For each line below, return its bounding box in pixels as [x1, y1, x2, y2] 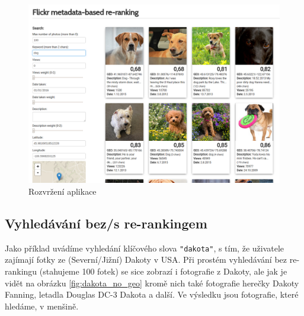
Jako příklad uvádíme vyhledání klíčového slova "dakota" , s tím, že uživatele [5, 241, 284, 254]
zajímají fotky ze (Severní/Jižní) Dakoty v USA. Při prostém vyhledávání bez [5, 253, 287, 266]
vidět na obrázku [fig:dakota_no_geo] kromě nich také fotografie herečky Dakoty [5, 276, 299, 289]
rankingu [5, 265, 37, 278]
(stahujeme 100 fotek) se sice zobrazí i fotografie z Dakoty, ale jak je [39, 265, 287, 278]
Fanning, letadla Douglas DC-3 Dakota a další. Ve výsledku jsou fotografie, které [5, 288, 299, 301]
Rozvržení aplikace [28, 185, 97, 198]
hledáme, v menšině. [5, 299, 79, 312]
